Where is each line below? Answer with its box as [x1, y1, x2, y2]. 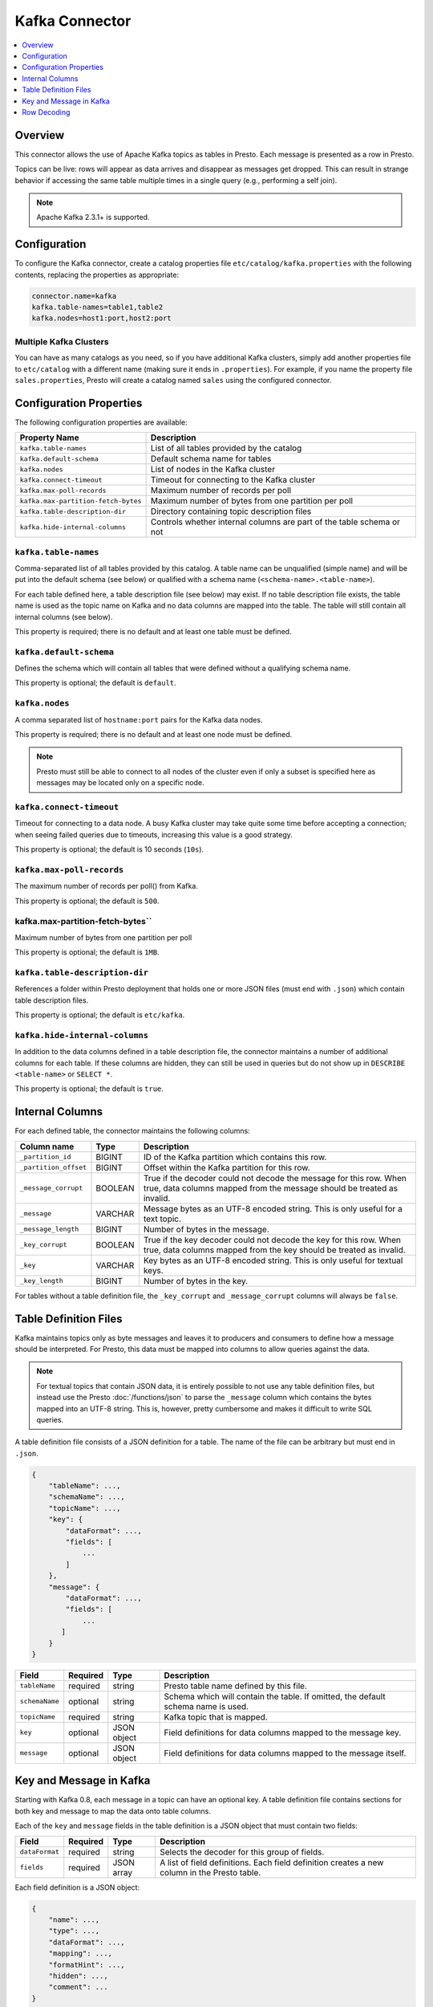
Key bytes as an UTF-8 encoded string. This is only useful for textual [143, 1255, 403, 1266]
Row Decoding [22, 107, 71, 116]
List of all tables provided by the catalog [150, 442, 302, 454]
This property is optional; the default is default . [14, 678, 176, 688]
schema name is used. [164, 1700, 249, 1712]
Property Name [19, 432, 79, 443]
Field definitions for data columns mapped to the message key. [164, 1727, 402, 1738]
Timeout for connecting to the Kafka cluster [150, 474, 316, 486]
